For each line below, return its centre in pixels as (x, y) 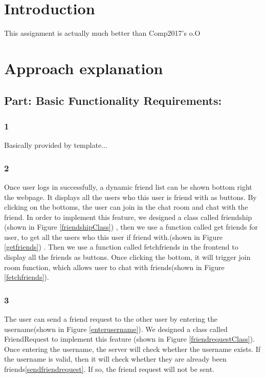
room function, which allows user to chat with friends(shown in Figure (114, 267)
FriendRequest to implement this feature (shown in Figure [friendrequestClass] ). (130, 339)
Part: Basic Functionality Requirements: (113, 101)
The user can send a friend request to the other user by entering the (111, 319)
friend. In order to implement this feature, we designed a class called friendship (128, 217)
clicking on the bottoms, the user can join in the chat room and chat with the (126, 207)
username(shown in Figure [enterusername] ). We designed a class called (116, 329)
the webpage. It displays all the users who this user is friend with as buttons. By (130, 197)
